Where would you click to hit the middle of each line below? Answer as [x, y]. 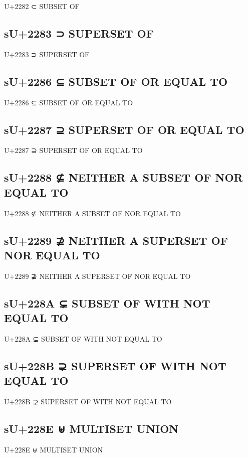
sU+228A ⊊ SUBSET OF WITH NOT [107, 303]
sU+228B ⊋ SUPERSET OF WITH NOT [115, 365]
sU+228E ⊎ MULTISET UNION [91, 429]
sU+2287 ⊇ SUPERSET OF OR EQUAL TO [124, 129]
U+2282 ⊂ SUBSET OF [42, 6]
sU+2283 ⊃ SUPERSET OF [79, 33]
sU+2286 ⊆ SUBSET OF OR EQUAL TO [116, 81]
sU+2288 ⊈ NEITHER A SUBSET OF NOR [123, 177]
